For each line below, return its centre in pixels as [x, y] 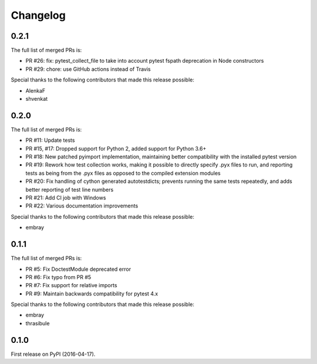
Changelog [38, 15]
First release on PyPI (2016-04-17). [53, 354]
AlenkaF [36, 90]
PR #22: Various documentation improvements [82, 206]
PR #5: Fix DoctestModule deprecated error [78, 269]
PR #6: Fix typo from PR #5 [58, 277]
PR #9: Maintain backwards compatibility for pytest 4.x [92, 294]
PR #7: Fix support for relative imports [71, 285]
